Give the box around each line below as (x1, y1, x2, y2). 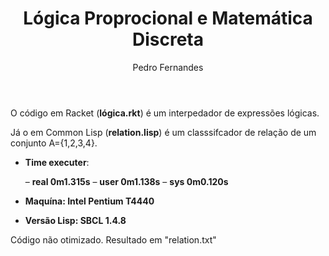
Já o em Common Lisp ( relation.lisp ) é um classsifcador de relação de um (10, 126, 317, 138)
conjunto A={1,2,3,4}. (10, 137, 98, 149)
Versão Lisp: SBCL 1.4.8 (24, 214, 127, 226)
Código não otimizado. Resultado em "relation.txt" (10, 233, 217, 246)
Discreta (131, 28, 204, 51)
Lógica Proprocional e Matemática (23, 7, 313, 30)
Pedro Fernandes (132, 61, 204, 73)
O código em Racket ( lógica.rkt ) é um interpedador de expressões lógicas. (10, 107, 320, 119)
